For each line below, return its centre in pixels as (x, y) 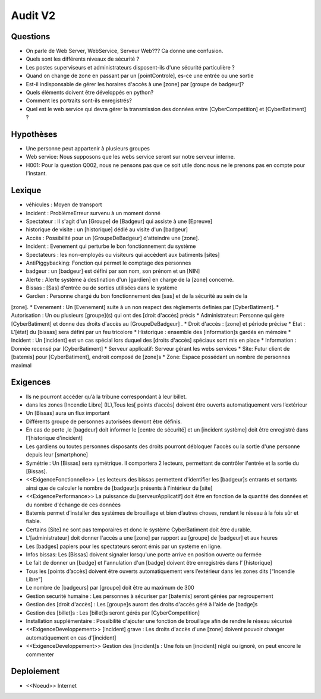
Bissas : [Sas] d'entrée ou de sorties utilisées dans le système (102, 288)
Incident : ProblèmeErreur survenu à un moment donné (93, 213)
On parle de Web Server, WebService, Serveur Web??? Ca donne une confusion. (125, 51)
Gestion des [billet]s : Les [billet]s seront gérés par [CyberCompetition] (113, 613)
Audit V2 (33, 15)
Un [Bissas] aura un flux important (68, 413)
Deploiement (35, 671)
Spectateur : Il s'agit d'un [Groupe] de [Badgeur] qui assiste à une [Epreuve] (119, 221)
